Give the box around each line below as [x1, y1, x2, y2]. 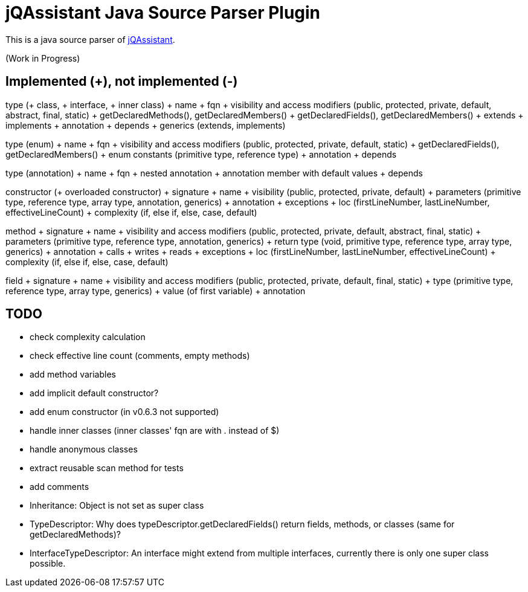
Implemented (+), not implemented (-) [5, 74, 238, 89]
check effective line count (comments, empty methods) [30, 350, 250, 361]
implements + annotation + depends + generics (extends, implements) [5, 120, 286, 130]
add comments [30, 481, 89, 492]
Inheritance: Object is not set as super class [30, 500, 204, 511]
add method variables [30, 369, 116, 380]
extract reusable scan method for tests [30, 463, 184, 474]
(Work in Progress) [5, 53, 80, 63]
